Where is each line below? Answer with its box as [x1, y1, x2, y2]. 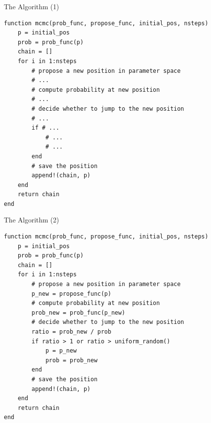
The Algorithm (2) [4, 215, 59, 225]
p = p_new [45, 347, 77, 355]
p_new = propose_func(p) [31, 290, 111, 297]
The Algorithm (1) [4, 1, 59, 11]
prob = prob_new [45, 356, 98, 364]
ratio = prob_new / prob [31, 328, 111, 335]
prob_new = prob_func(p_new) [31, 309, 125, 316]
